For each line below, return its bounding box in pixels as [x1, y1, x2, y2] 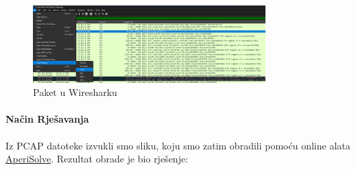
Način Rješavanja [5, 112, 89, 126]
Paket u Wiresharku [33, 85, 117, 99]
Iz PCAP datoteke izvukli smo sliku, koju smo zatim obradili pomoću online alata [5, 138, 351, 152]
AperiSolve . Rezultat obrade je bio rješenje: [5, 151, 189, 166]
